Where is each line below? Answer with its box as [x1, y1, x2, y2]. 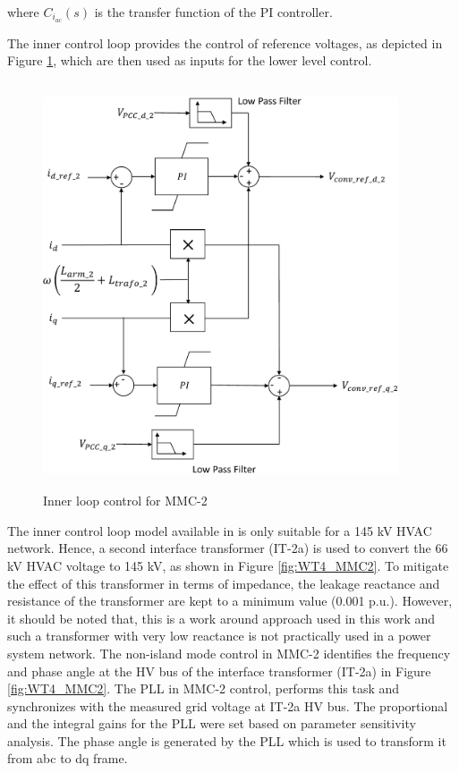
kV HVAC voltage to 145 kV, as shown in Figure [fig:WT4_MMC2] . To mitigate [7, 556, 449, 574]
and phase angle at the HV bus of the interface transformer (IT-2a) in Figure [7, 661, 431, 680]
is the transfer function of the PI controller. [94, 3, 333, 21]
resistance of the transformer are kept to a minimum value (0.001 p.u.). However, [7, 591, 453, 610]
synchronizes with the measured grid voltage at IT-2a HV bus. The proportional [7, 696, 448, 715]
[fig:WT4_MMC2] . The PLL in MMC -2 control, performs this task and [7, 679, 400, 698]
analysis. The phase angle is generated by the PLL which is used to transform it [7, 731, 446, 750]
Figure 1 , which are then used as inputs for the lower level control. [7, 51, 372, 70]
